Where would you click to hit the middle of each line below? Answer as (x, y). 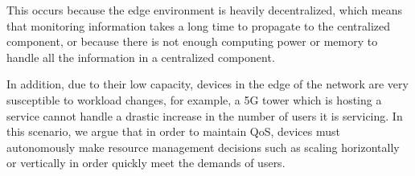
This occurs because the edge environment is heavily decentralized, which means (204, 10)
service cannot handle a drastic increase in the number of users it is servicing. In (205, 115)
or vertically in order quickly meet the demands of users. (146, 163)
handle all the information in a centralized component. (141, 57)
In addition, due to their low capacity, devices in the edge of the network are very (207, 84)
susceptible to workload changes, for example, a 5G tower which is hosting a (194, 99)
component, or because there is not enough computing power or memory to (192, 41)
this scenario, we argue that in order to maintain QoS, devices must (174, 131)
